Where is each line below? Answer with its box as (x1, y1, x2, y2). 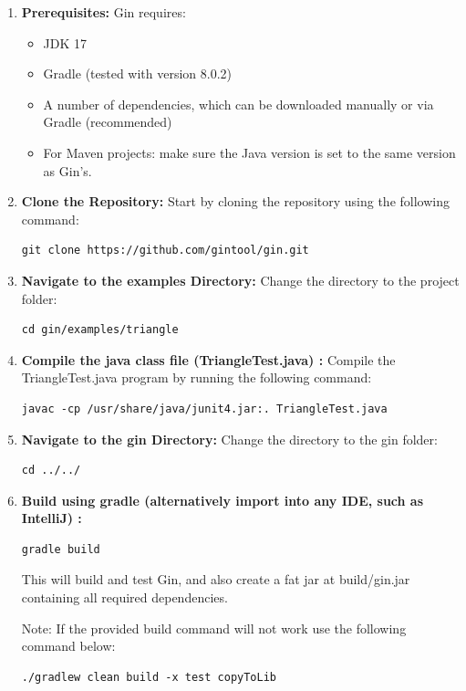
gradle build (21, 542, 100, 556)
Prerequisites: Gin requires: (21, 3, 186, 21)
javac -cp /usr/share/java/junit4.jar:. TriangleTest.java (21, 402, 388, 415)
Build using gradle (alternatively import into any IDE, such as (21, 490, 424, 509)
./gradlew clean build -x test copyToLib (21, 670, 276, 684)
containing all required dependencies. (21, 588, 228, 607)
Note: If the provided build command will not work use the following (21, 618, 407, 637)
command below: (21, 636, 116, 655)
